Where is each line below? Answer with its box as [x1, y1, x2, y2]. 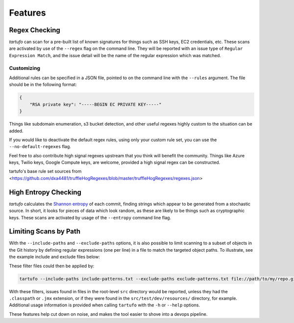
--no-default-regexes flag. [9, 144, 71, 150]
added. [9, 128, 24, 134]
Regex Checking [9, 26, 61, 34]
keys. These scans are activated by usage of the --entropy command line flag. [9, 215, 171, 220]
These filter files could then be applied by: [9, 263, 95, 269]
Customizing [9, 65, 40, 71]
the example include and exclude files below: [9, 254, 100, 260]
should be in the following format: [9, 82, 77, 87]
